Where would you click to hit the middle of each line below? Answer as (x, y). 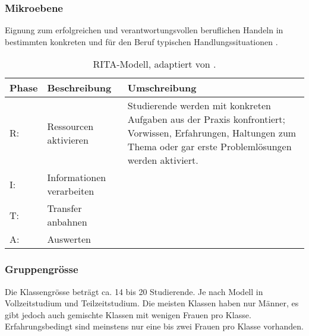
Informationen (77, 177)
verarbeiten (71, 191)
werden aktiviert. (163, 160)
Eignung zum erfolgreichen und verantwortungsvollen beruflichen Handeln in (144, 30)
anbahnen (67, 222)
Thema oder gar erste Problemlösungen (209, 147)
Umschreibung (162, 88)
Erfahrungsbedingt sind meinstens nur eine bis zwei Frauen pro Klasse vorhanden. (154, 326)
